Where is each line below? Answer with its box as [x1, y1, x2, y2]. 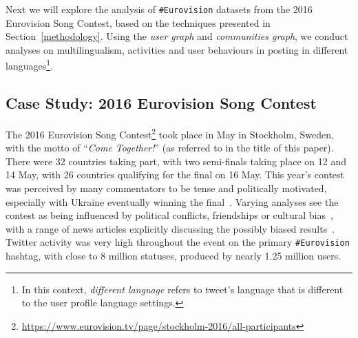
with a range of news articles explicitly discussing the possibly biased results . [6, 221, 335, 235]
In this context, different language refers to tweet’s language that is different [21, 282, 344, 296]
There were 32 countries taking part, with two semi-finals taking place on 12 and [6, 154, 347, 168]
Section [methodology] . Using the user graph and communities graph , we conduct [6, 29, 348, 43]
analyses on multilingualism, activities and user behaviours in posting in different [6, 42, 348, 56]
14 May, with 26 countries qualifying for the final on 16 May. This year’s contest [6, 167, 344, 182]
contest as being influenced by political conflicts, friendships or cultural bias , [6, 208, 333, 222]
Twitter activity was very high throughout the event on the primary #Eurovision [6, 235, 350, 249]
